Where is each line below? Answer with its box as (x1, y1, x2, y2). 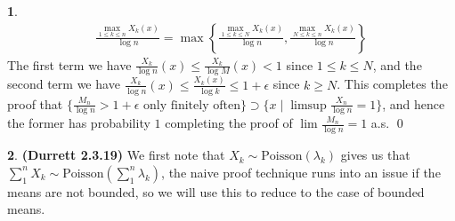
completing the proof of (165, 114, 293, 132)
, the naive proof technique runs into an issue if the (161, 162, 441, 181)
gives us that (340, 146, 410, 164)
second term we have (7, 75, 120, 93)
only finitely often (143, 99, 240, 112)
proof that (7, 94, 63, 113)
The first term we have (7, 55, 132, 74)
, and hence (382, 94, 445, 113)
